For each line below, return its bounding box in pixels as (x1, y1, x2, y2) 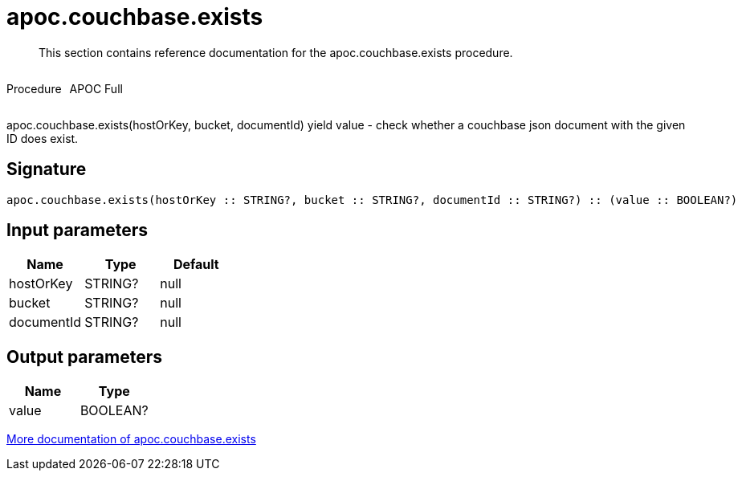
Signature (6, 159, 87, 180)
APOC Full (69, 81, 123, 96)
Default (173, 256, 219, 273)
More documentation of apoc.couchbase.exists (6, 432, 256, 446)
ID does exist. (6, 131, 79, 145)
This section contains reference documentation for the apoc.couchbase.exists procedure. (39, 45, 513, 59)
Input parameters (6, 220, 149, 241)
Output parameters (6, 346, 162, 367)
